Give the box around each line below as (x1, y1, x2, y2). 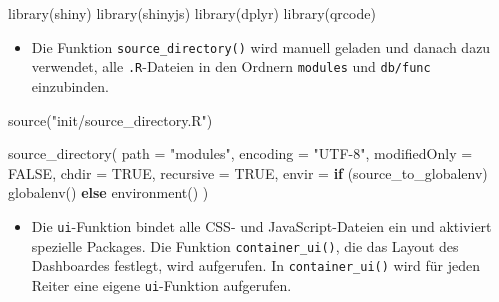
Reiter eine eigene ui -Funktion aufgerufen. (31, 274, 292, 295)
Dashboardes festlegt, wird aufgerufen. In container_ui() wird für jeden (31, 255, 480, 276)
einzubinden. (31, 75, 109, 96)
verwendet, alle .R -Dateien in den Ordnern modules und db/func (31, 56, 431, 77)
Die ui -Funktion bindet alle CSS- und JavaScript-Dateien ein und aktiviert (31, 215, 492, 236)
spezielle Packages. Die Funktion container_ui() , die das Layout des (31, 235, 459, 256)
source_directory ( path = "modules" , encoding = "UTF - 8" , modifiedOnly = (8, 143, 473, 164)
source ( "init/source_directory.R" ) (8, 109, 213, 130)
